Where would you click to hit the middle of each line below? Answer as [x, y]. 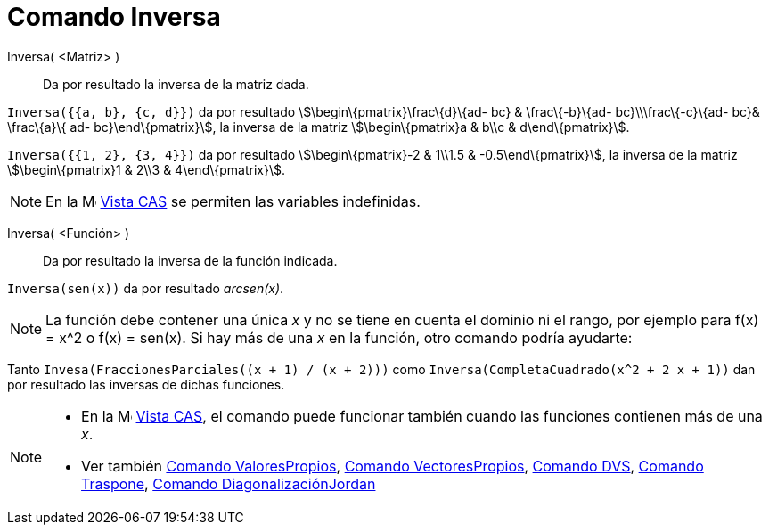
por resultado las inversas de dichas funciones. [146, 384]
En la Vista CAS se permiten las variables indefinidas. [233, 201]
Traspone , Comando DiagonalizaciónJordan [229, 483]
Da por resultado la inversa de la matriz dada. [176, 84]
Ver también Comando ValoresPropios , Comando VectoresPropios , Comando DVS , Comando [393, 466]
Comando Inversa [114, 17]
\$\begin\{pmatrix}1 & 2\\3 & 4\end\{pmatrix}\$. [146, 169]
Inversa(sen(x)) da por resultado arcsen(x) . [146, 288]
